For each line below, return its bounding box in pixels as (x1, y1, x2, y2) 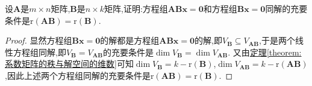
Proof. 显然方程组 (5, 34, 72, 47)
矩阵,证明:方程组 (104, 2, 168, 14)
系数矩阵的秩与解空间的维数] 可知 (5, 57, 134, 70)
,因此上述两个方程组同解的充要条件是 (5, 69, 151, 81)
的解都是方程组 (100, 34, 160, 47)
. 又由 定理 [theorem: (228, 45, 302, 58)
